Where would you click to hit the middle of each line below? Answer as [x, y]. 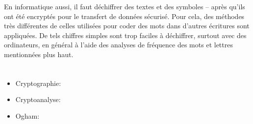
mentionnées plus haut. [39, 54]
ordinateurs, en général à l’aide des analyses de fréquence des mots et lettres [118, 45]
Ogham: [27, 115]
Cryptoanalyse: [38, 99]
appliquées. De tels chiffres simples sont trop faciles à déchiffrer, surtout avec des [125, 35]
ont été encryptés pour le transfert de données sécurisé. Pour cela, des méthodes [124, 16]
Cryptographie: [38, 83]
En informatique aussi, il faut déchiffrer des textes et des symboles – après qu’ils [125, 6]
